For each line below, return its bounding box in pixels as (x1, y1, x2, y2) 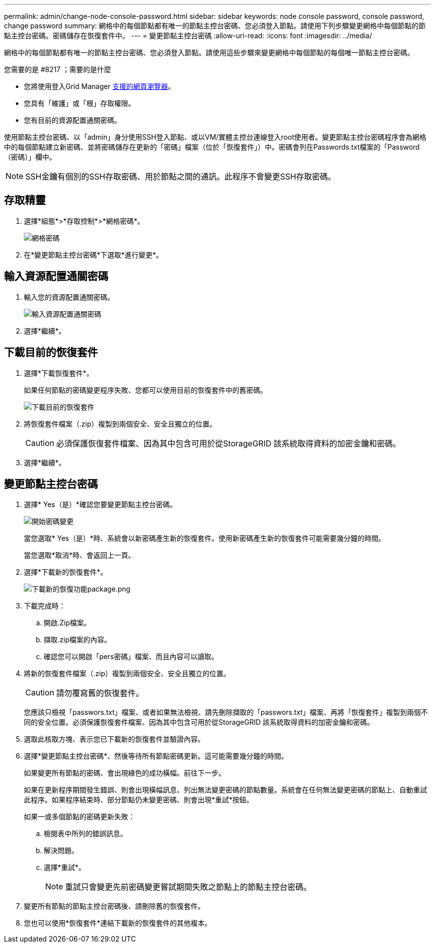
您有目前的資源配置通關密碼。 (24, 116, 121, 124)
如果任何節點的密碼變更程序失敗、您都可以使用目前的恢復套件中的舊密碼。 (24, 385, 267, 394)
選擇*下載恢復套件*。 (24, 368, 94, 377)
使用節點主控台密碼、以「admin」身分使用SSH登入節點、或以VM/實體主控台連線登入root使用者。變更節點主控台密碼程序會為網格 (4, 133, 427, 141)
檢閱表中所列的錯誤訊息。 (44, 829, 127, 838)
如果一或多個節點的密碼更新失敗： (24, 812, 135, 821)
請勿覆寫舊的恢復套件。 (56, 688, 144, 698)
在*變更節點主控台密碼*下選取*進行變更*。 (24, 250, 163, 259)
